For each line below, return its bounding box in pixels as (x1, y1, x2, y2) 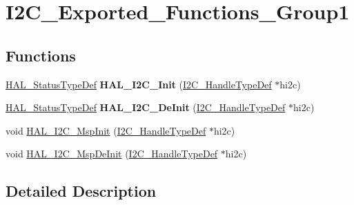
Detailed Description (6, 180, 157, 202)
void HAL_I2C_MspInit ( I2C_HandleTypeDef (6, 123, 206, 137)
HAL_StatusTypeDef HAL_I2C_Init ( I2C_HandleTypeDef (6, 77, 272, 91)
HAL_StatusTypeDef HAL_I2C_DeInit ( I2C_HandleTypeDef (6, 100, 286, 115)
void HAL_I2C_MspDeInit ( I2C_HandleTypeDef (6, 146, 218, 161)
